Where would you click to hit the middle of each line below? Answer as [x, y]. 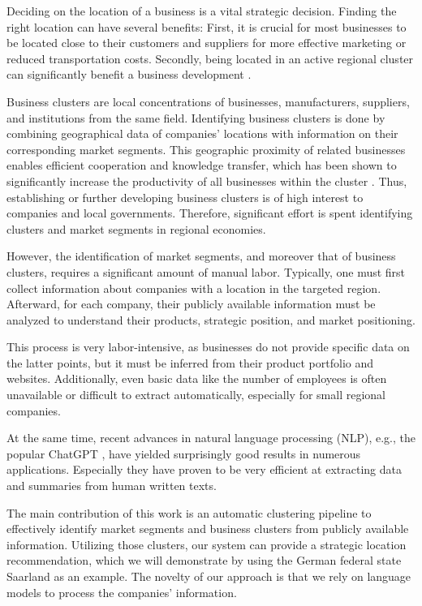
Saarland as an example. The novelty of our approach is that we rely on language [209, 576]
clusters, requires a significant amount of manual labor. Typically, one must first [206, 271]
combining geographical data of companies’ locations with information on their [202, 133]
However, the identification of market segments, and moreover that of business [201, 256]
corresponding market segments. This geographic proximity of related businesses [206, 149]
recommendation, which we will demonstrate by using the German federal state [204, 560]
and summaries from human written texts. [112, 486]
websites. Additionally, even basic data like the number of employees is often [197, 378]
